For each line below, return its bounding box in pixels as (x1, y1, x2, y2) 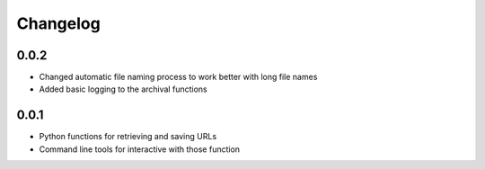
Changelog (16, 13, 101, 33)
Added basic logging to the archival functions (39, 84, 207, 94)
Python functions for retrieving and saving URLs (39, 131, 217, 142)
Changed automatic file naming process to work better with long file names (39, 72, 318, 83)
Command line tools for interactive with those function (39, 144, 241, 155)
